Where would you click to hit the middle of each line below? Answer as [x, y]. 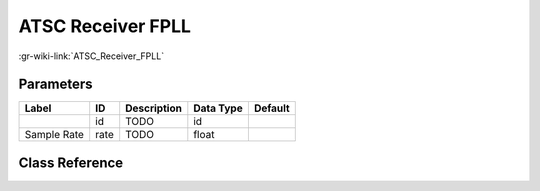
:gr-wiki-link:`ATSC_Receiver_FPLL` [91, 56]
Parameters [55, 84]
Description [153, 108]
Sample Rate [54, 135]
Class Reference [71, 162]
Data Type [218, 108]
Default [271, 108]
